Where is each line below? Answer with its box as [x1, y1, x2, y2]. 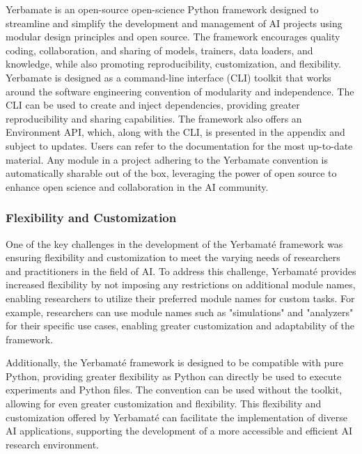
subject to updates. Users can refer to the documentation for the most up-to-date [6, 138, 353, 152]
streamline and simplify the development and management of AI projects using [6, 15, 343, 30]
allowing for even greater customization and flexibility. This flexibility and [6, 396, 322, 411]
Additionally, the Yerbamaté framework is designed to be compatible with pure [6, 355, 343, 370]
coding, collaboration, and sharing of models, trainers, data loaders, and [6, 42, 313, 57]
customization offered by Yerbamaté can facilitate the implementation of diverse [6, 409, 348, 424]
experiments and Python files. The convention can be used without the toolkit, [6, 382, 343, 397]
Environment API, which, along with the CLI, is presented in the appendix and [6, 125, 345, 139]
